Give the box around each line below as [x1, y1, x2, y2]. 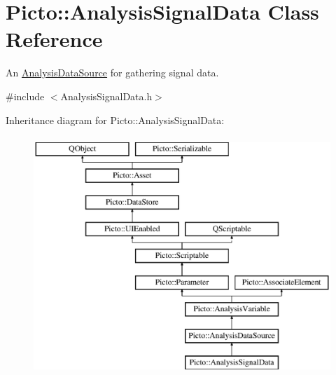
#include [6, 88, 45, 103]
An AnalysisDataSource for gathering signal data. [6, 65, 219, 80]
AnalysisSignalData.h [60, 88, 153, 103]
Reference [6, 25, 103, 53]
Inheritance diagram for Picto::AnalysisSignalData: [6, 112, 225, 127]
